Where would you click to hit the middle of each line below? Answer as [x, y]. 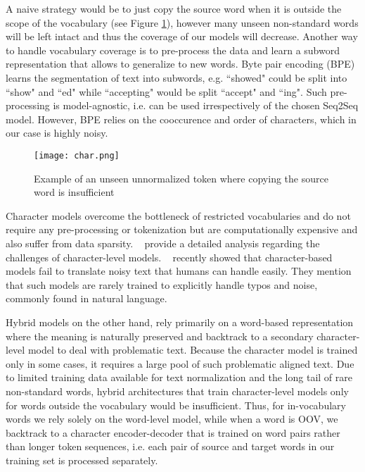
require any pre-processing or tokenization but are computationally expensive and [182, 229]
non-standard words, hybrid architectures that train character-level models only [177, 391]
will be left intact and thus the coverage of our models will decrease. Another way [182, 36]
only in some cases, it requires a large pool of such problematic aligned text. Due [180, 363]
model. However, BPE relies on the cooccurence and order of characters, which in [181, 119]
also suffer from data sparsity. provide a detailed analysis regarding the [163, 243]
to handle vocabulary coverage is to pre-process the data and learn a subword [173, 50]
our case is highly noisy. [57, 133]
